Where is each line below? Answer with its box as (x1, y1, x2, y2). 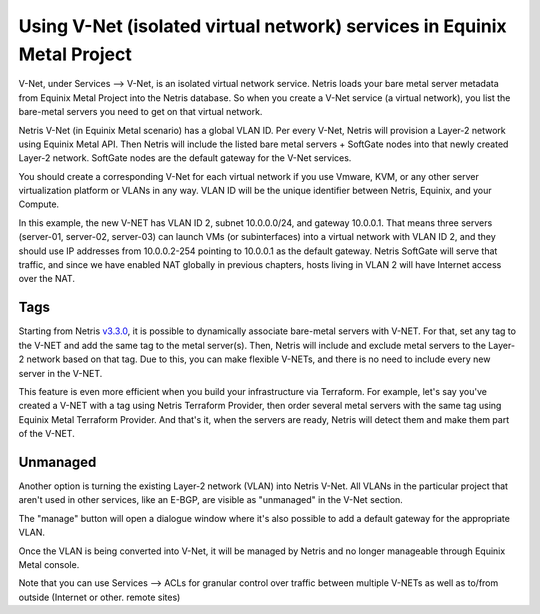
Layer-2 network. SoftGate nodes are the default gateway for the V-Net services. (18, 152, 352, 164)
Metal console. (18, 558, 80, 570)
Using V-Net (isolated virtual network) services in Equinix (18, 15, 507, 37)
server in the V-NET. (18, 367, 103, 379)
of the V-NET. (18, 428, 75, 440)
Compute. (18, 198, 60, 210)
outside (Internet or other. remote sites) (18, 591, 181, 603)
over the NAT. (18, 273, 75, 285)
